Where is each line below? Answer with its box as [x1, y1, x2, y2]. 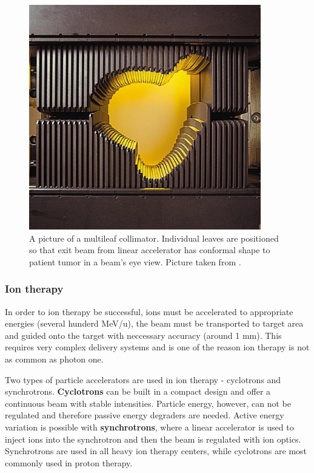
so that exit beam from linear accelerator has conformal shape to [29, 243, 270, 256]
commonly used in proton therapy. [5, 456, 133, 469]
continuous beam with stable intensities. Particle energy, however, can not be [5, 396, 291, 409]
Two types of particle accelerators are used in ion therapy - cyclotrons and [5, 373, 281, 386]
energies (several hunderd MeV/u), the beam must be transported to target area [5, 317, 304, 330]
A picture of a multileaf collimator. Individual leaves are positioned [29, 231, 279, 244]
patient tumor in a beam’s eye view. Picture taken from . [29, 255, 241, 268]
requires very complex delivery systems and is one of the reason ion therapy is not [5, 341, 310, 353]
